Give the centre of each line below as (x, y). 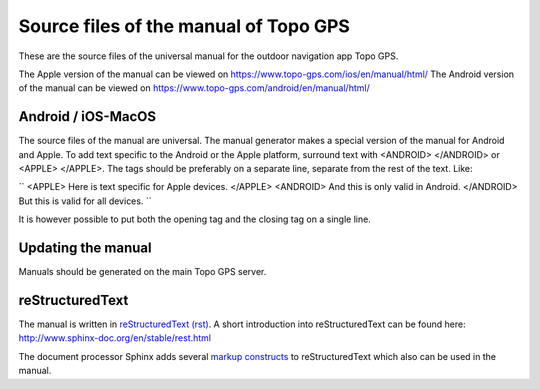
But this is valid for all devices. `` (85, 201)
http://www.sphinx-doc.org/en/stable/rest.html (115, 338)
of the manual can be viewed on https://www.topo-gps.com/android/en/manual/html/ (194, 88)
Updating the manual (85, 248)
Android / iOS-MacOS (87, 116)
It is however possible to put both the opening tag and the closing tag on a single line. (195, 219)
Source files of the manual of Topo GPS (184, 26)
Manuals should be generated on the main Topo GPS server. (142, 272)
